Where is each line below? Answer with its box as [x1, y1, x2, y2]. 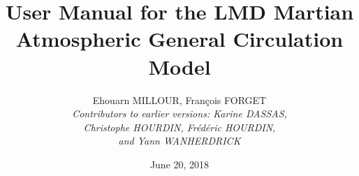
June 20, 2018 [149, 156, 210, 171]
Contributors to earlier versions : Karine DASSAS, [72, 106, 287, 121]
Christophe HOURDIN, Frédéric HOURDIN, [83, 119, 276, 134]
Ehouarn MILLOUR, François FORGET [92, 92, 267, 107]
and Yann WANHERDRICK [118, 133, 241, 148]
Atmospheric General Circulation [15, 24, 344, 53]
